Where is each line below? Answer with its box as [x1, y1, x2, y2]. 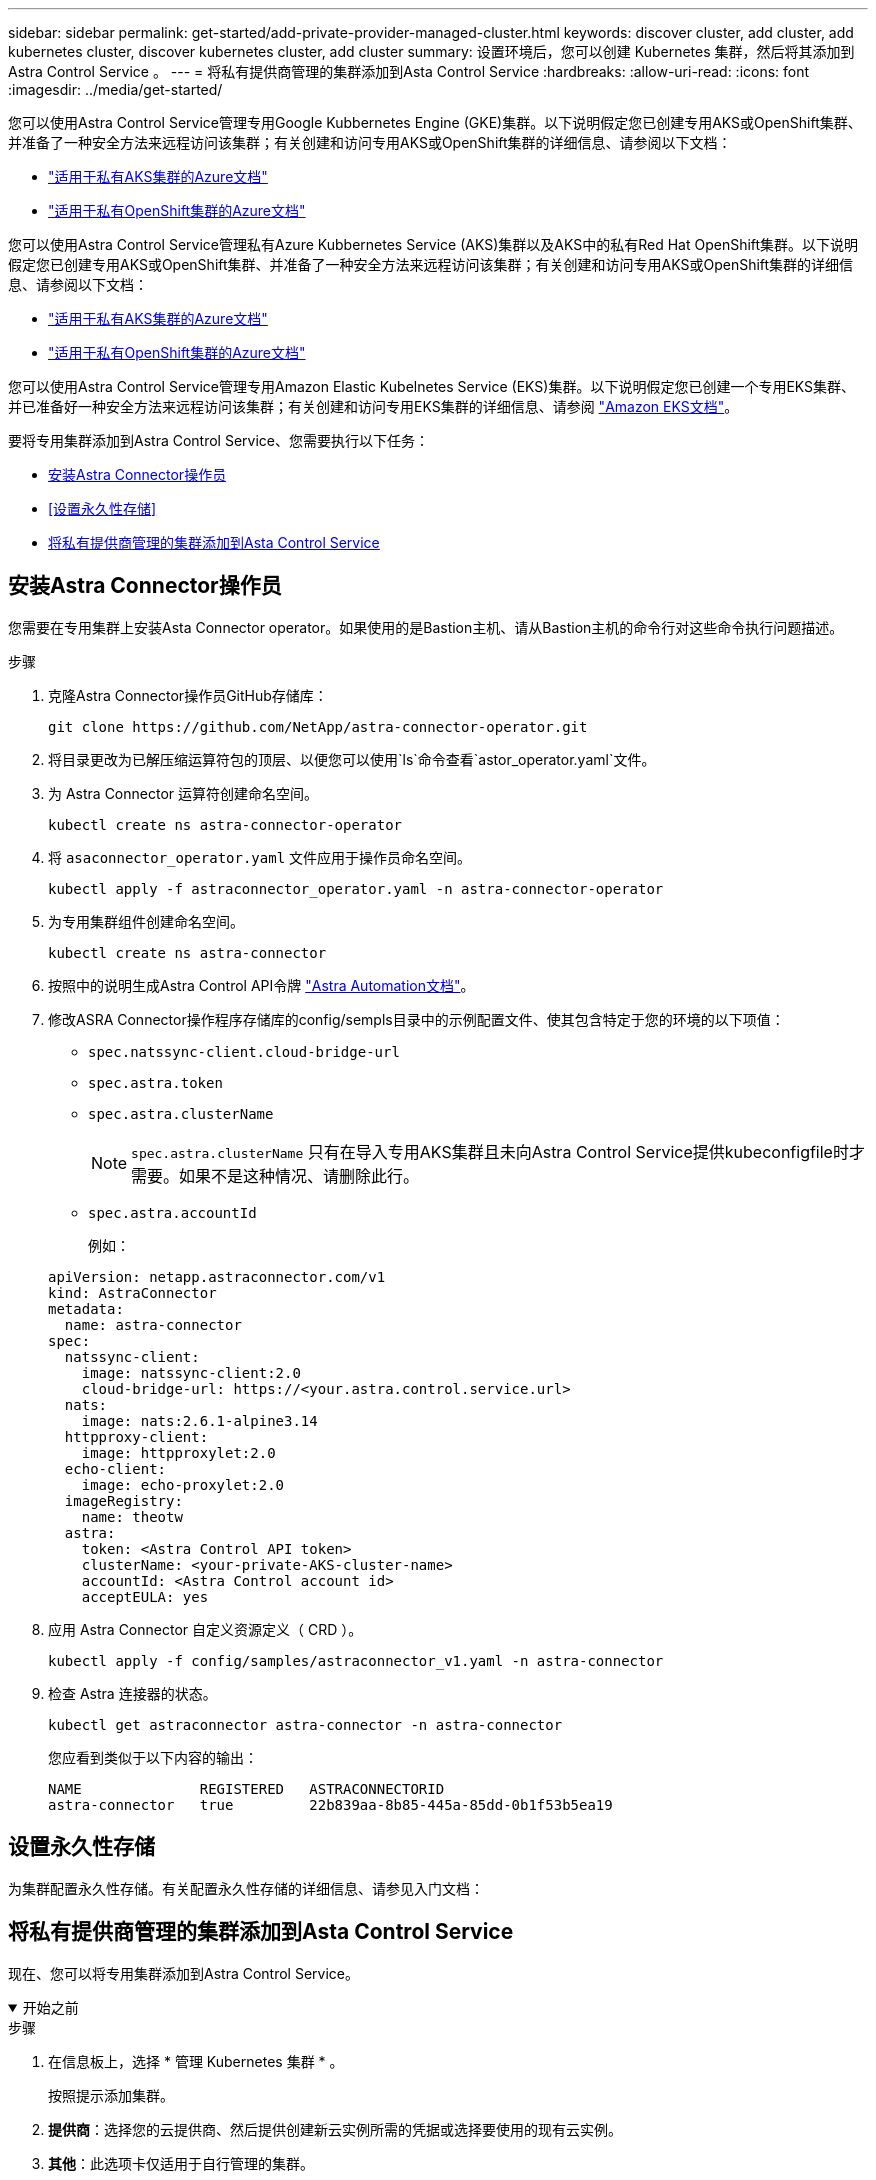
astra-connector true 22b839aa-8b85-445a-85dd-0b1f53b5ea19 [48, 1796, 613, 1813]
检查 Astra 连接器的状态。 [48, 1684, 217, 1702]
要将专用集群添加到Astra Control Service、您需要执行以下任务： [8, 432, 429, 449]
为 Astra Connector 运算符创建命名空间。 [48, 784, 319, 802]
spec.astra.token [88, 1074, 223, 1091]
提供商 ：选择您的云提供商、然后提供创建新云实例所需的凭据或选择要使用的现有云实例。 [48, 2120, 622, 2138]
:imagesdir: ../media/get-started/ [8, 81, 223, 98]
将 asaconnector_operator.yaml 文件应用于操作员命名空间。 [48, 848, 472, 866]
